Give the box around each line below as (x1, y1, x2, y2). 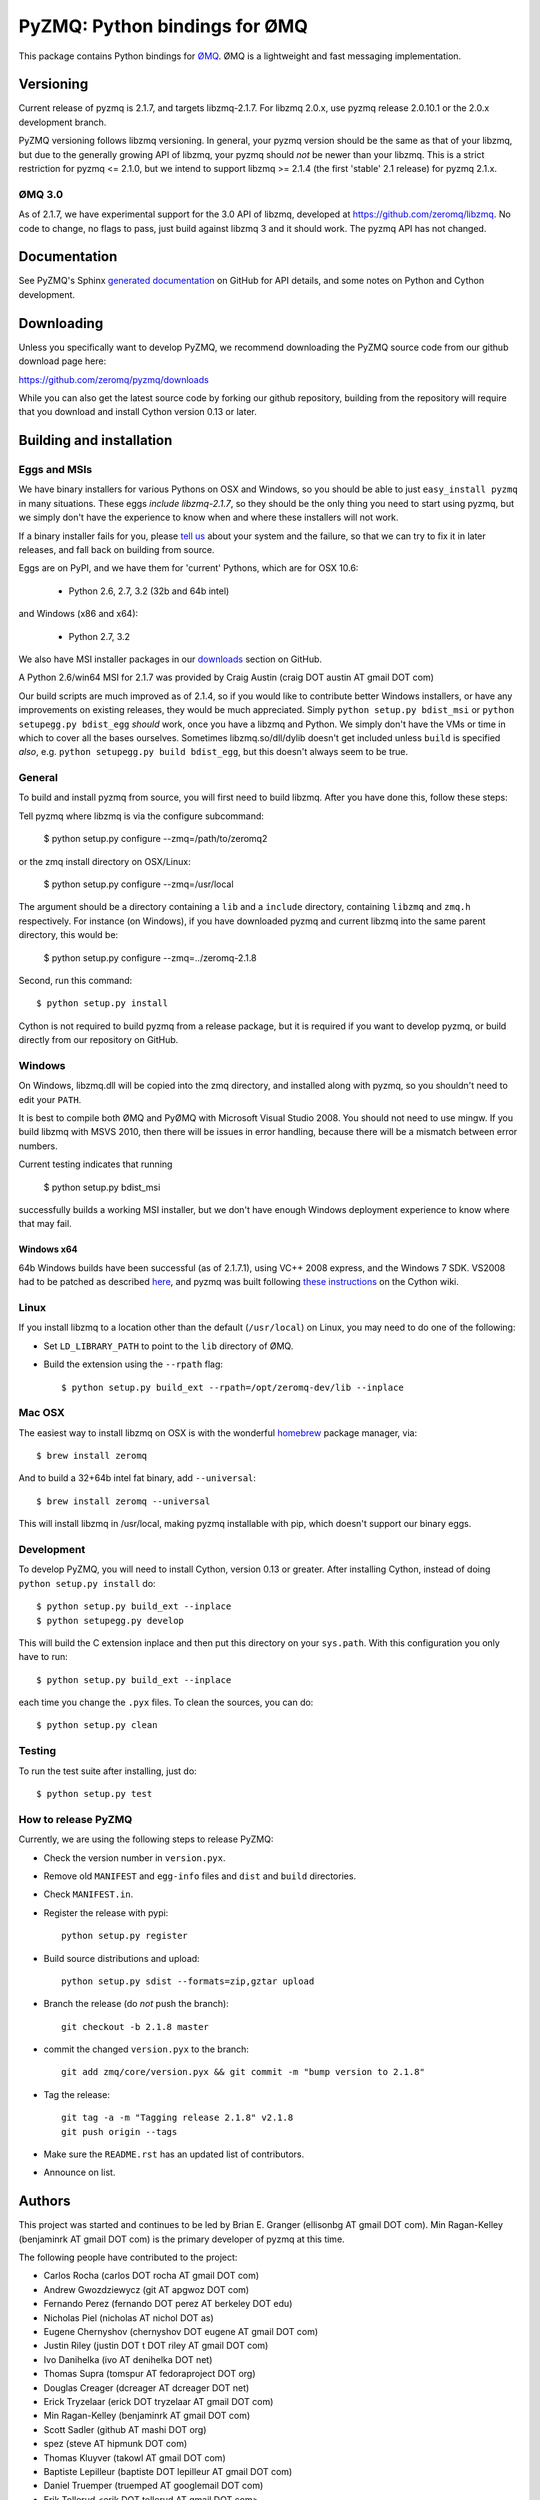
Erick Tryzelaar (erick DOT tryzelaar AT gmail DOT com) (43, 2396, 274, 2407)
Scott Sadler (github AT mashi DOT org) (43, 2423, 207, 2435)
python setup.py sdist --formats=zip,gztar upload (61, 1975, 315, 1987)
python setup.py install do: (18, 1577, 156, 1589)
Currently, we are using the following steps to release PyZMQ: (18, 1833, 274, 1845)
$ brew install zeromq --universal (36, 1495, 211, 1507)
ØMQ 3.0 (18, 187, 64, 201)
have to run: (18, 1651, 69, 1663)
